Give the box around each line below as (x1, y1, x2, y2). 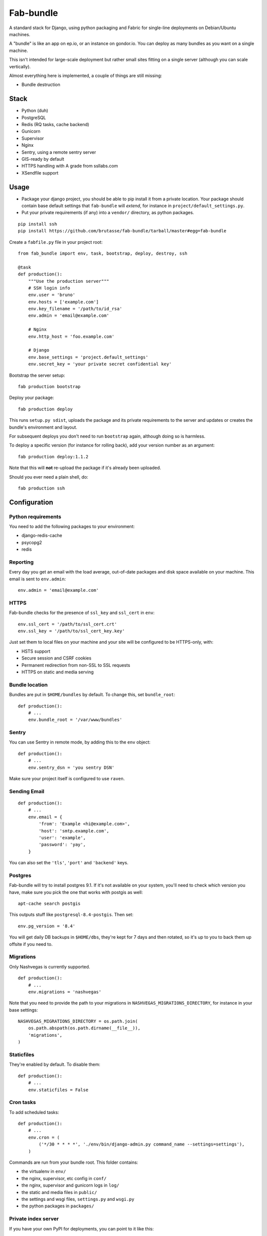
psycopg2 (21, 539, 42, 545)
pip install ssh (18, 221, 57, 227)
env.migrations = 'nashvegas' (28, 989, 101, 995)
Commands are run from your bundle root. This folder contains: (9, 1159, 138, 1165)
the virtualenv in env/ (21, 1168, 66, 1174)
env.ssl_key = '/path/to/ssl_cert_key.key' (18, 628, 125, 634)
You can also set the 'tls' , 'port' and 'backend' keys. (9, 860, 129, 866)
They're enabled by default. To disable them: (9, 1061, 101, 1067)
